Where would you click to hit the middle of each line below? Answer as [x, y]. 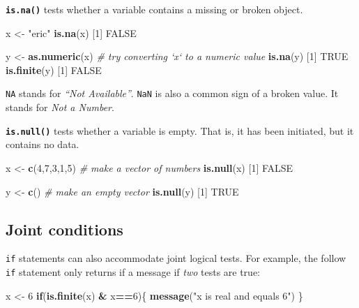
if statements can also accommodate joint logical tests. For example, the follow [176, 258]
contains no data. [43, 144]
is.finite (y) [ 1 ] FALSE [54, 69]
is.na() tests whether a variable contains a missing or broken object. [154, 9]
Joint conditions [64, 229]
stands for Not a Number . [60, 107]
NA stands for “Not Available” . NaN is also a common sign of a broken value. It [172, 93]
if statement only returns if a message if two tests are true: [133, 271]
